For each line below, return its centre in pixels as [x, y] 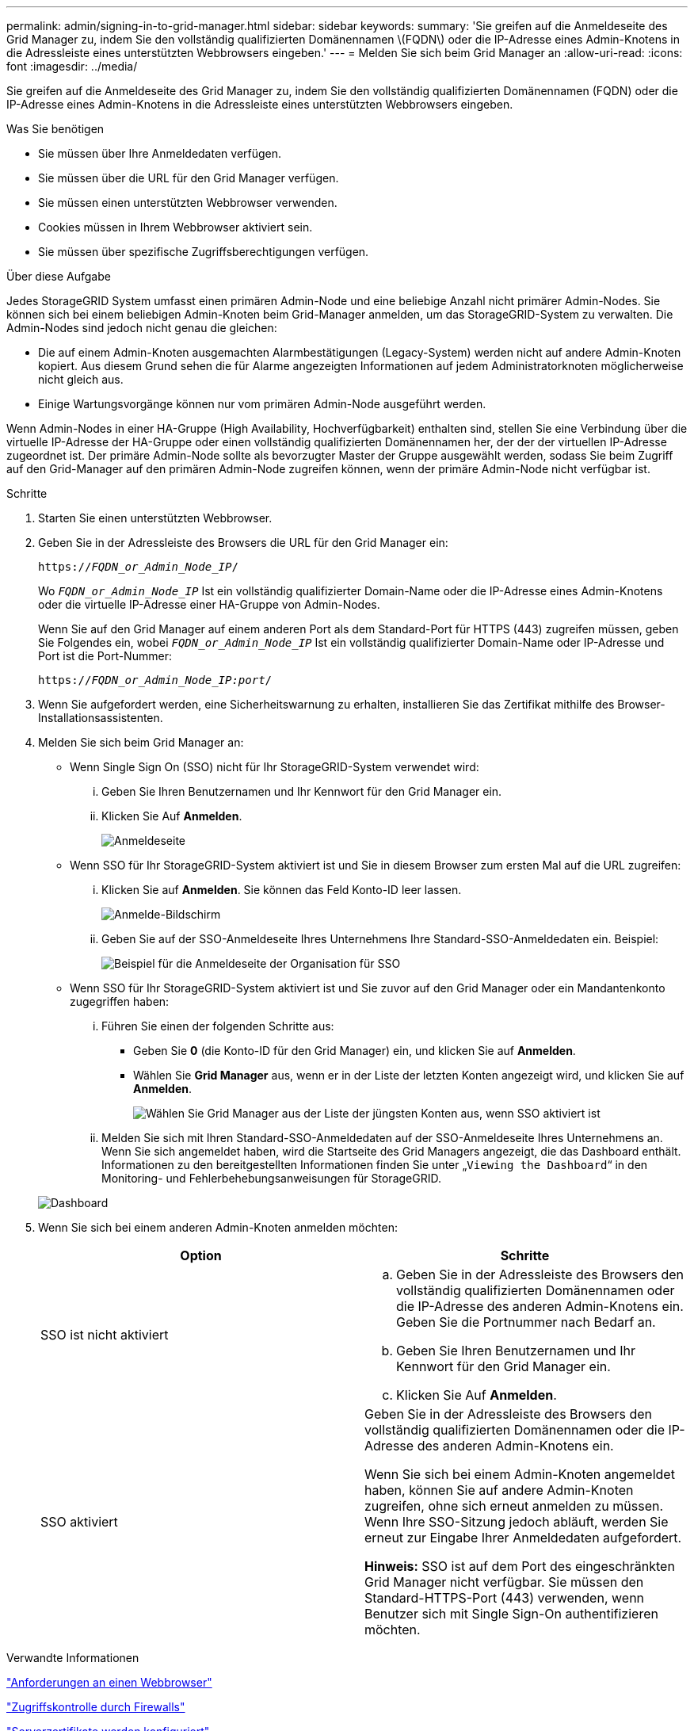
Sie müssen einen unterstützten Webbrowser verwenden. [188, 203]
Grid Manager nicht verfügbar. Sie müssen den [504, 1582]
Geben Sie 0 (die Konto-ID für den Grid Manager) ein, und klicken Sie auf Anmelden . [355, 1051]
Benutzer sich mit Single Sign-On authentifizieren [511, 1614]
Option [201, 1255]
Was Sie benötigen [55, 129]
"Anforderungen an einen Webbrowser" [109, 1682]
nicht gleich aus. [81, 379]
